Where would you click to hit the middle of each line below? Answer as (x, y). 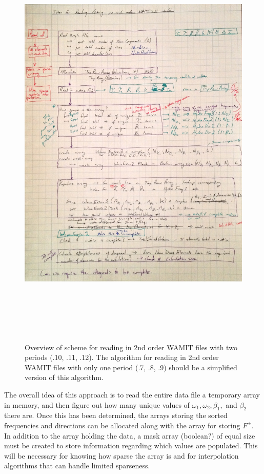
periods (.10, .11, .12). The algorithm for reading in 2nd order (122, 357)
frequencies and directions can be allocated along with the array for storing (122, 425)
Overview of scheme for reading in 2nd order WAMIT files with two (131, 347)
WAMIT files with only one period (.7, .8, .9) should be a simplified (131, 367)
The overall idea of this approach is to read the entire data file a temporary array (132, 394)
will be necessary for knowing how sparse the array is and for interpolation (121, 455)
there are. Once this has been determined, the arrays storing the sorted (116, 415)
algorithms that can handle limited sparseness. (77, 466)
